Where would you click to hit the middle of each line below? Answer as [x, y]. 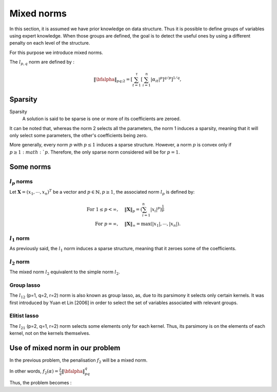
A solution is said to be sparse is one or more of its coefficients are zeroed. [102, 119]
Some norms [30, 167]
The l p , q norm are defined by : [42, 63]
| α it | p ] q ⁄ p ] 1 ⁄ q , [166, 80]
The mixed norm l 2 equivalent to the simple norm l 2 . [65, 272]
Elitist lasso [24, 316]
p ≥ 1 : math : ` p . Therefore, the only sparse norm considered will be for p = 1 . [95, 152]
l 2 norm [20, 262]
